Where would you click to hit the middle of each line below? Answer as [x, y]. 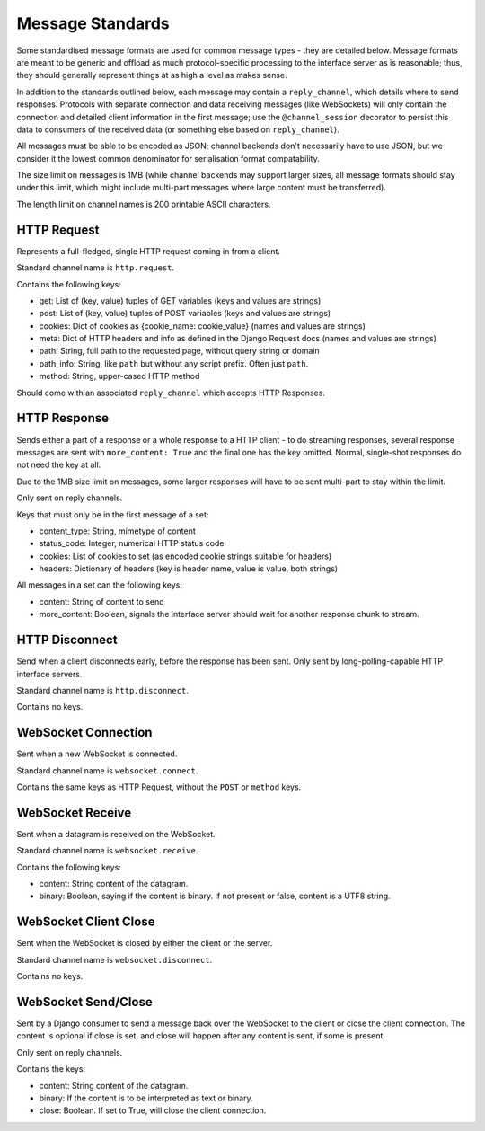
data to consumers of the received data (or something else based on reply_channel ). [178, 129]
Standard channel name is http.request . [96, 268]
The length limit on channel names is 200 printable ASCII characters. [144, 204]
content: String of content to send [101, 601]
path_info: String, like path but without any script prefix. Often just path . [174, 363]
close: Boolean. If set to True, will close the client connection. [153, 1110]
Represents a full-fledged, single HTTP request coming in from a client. [148, 251]
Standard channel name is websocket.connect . [107, 770]
